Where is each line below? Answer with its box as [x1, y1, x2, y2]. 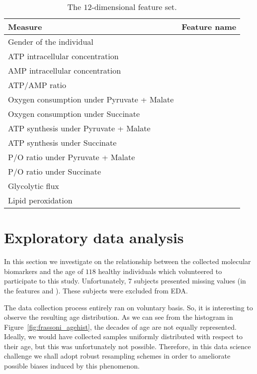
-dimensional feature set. [91, 1, 177, 12]
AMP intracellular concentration [8, 65, 121, 76]
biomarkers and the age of [4, 266, 84, 276]
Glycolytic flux [8, 180, 59, 191]
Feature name [181, 21, 237, 32]
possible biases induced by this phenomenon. [4, 361, 140, 371]
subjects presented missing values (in [134, 276, 246, 286]
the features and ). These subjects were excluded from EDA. [4, 285, 188, 295]
